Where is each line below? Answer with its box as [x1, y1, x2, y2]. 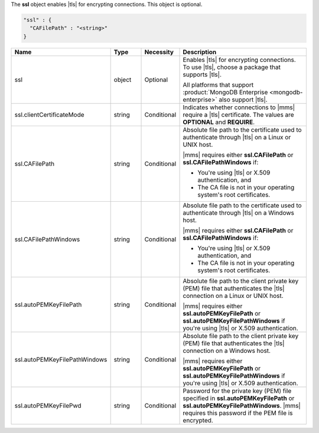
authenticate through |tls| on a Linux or [183, 133, 291, 141]
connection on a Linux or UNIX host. [183, 291, 284, 300]
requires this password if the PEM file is [183, 409, 293, 417]
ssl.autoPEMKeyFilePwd [14, 401, 82, 409]
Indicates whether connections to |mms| [183, 103, 295, 111]
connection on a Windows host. [183, 346, 271, 355]
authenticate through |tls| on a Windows [183, 208, 295, 216]
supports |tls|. [183, 70, 222, 78]
